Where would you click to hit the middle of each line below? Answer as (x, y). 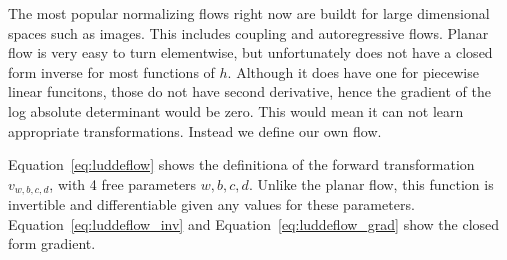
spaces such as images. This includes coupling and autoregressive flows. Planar (248, 32)
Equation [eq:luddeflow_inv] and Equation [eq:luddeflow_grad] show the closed (254, 223)
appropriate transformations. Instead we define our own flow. (195, 130)
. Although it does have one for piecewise (353, 71)
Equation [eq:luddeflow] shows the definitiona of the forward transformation (241, 164)
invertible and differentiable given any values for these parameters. (211, 204)
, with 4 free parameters (123, 183)
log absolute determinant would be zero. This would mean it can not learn (236, 110)
